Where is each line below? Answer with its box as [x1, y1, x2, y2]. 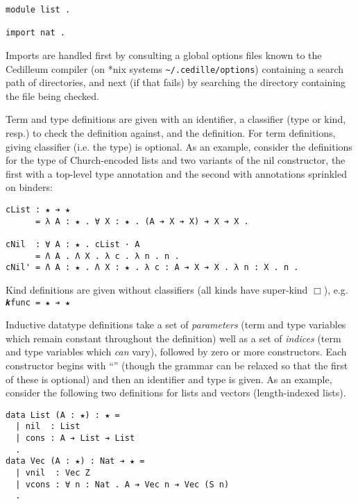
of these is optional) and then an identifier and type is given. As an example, [6, 371, 332, 386]
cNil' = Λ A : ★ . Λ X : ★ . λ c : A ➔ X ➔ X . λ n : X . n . [6, 262, 299, 273]
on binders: [6, 180, 53, 194]
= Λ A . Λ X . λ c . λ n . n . [35, 251, 180, 261]
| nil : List [15, 421, 80, 432]
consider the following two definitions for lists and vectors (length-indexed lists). [6, 385, 346, 400]
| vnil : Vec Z [15, 468, 90, 478]
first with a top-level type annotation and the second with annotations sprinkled [6, 166, 347, 180]
